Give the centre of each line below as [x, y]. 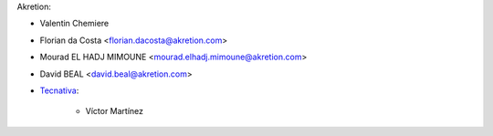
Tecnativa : [59, 90]
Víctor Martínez [115, 111]
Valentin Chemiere [74, 24]
